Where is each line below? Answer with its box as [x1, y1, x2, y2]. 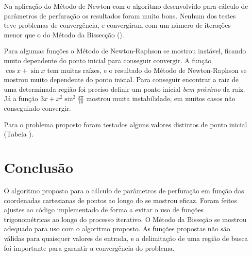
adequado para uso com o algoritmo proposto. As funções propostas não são [4, 223, 230, 234]
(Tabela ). [4, 129, 34, 139]
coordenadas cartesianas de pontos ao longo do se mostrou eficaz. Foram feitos [4, 195, 237, 205]
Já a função [4, 93, 38, 103]
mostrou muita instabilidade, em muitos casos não [86, 93, 235, 103]
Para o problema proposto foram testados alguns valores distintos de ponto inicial [4, 119, 247, 129]
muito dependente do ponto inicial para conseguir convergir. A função [4, 55, 212, 65]
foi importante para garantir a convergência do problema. [4, 242, 175, 253]
